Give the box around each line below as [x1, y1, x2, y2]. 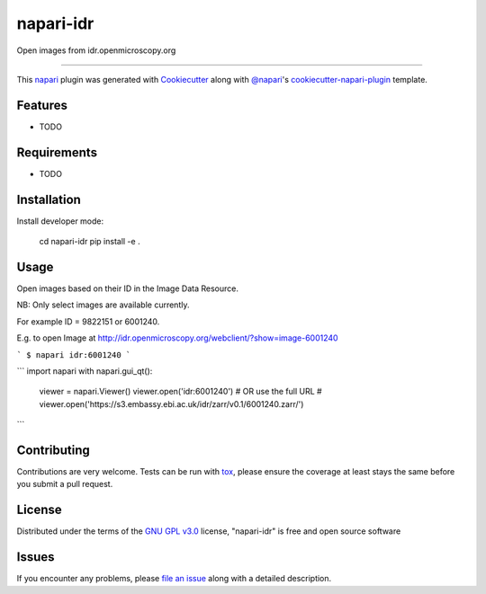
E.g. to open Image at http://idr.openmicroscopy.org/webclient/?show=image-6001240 [16, 332, 338, 343]
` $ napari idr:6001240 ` [16, 350, 131, 359]
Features [16, 97, 67, 112]
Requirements [16, 145, 98, 160]
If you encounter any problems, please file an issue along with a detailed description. [16, 573, 332, 584]
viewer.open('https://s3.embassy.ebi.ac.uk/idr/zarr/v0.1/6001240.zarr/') [39, 398, 304, 409]
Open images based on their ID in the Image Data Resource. [16, 283, 238, 294]
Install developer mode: [16, 216, 104, 226]
